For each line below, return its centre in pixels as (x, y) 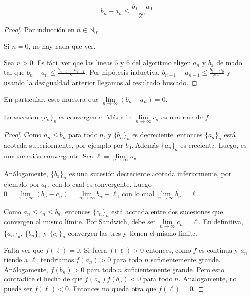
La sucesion (21, 116)
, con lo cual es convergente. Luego (100, 184)
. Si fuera (94, 250)
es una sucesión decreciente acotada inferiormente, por (150, 173)
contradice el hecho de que (43, 279)
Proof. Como (23, 134)
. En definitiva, (221, 222)
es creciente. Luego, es (213, 145)
